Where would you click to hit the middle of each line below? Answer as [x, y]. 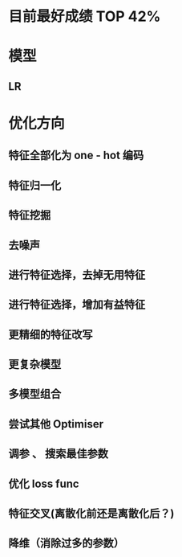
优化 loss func [44, 483]
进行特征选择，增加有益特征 [77, 305]
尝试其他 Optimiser [56, 424]
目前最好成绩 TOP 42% [85, 16]
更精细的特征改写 [51, 334]
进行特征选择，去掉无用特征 [77, 274]
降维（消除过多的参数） [66, 543]
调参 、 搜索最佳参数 [58, 454]
